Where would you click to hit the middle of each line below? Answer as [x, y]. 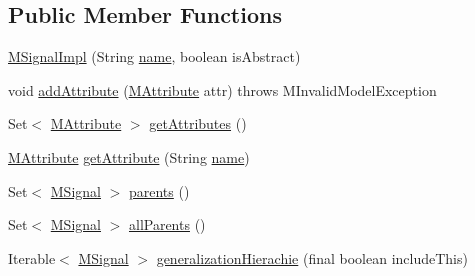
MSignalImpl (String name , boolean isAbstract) [154, 56]
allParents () [167, 224]
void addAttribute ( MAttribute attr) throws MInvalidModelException [222, 89]
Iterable [32, 257]
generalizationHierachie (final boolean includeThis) [312, 257]
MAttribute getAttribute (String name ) [129, 156]
